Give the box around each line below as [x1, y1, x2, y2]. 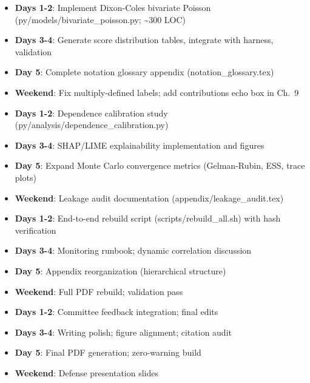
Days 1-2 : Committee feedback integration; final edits [15, 305, 218, 318]
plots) [15, 171, 36, 183]
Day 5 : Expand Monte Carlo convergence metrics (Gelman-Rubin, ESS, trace [15, 159, 305, 172]
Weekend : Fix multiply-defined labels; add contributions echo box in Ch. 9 [15, 86, 299, 98]
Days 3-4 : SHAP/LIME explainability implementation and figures [15, 138, 265, 151]
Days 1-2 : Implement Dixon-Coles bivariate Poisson [15, 1, 211, 13]
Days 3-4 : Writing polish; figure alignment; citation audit [15, 325, 232, 338]
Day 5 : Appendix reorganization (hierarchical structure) [15, 264, 226, 277]
